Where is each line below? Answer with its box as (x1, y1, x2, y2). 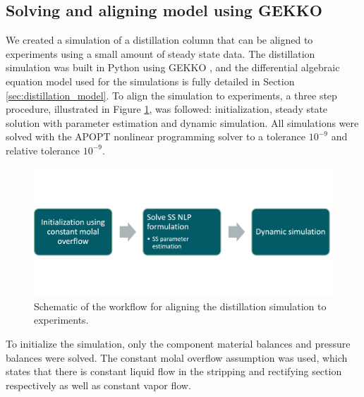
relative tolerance (6, 142, 80, 157)
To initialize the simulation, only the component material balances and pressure (6, 336, 351, 350)
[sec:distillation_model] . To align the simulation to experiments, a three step (6, 87, 337, 102)
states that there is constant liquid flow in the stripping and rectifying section (6, 364, 342, 379)
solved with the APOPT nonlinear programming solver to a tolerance (6, 129, 306, 144)
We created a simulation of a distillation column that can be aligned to (6, 32, 313, 47)
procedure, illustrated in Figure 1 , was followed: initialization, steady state (6, 102, 328, 116)
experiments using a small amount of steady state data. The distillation (6, 46, 315, 61)
